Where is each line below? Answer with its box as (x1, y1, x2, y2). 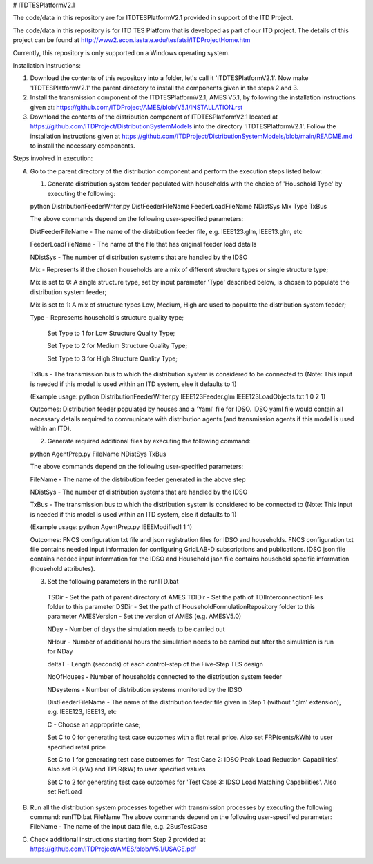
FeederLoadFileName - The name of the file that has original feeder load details (30, 240, 257, 249)
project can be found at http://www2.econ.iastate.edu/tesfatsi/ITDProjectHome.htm (12, 36, 251, 44)
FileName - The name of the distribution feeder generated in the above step (30, 475, 246, 483)
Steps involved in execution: (12, 154, 93, 162)
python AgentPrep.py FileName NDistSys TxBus (30, 450, 166, 458)
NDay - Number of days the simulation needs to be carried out (47, 625, 225, 633)
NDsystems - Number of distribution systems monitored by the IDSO (47, 685, 242, 693)
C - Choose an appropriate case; (47, 720, 141, 729)
